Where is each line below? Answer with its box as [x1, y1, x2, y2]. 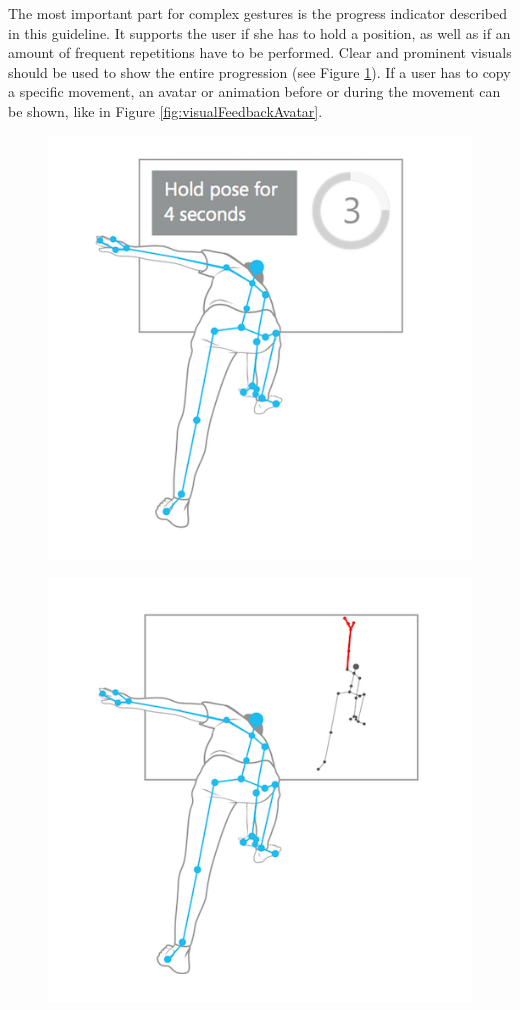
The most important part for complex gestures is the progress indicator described [8, 3, 507, 23]
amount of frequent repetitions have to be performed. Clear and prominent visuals [8, 42, 512, 63]
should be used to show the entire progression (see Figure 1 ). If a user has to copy [8, 61, 511, 82]
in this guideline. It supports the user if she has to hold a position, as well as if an [8, 22, 511, 43]
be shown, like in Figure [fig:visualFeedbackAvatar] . [8, 100, 323, 121]
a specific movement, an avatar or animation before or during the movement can [8, 81, 501, 102]
